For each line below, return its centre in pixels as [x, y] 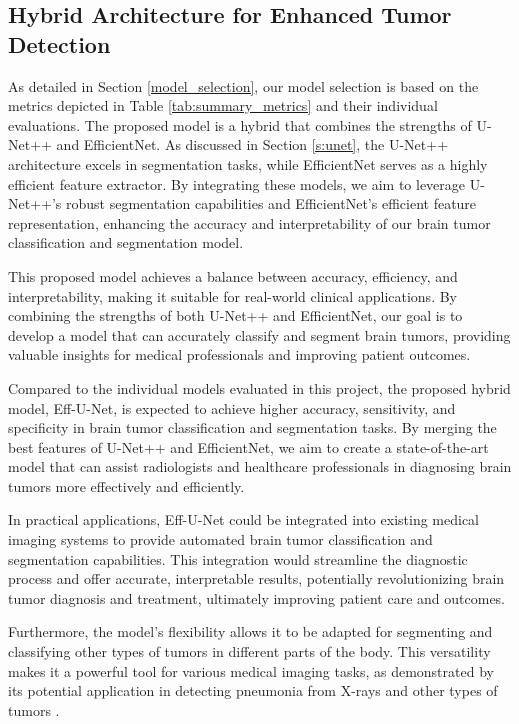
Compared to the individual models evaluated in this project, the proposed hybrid [259, 387]
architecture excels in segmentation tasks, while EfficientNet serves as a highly [248, 163]
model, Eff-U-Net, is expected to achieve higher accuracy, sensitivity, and [232, 407]
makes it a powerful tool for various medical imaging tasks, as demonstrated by [251, 670]
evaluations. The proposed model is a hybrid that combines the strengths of [240, 124]
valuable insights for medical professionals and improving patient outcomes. [239, 354]
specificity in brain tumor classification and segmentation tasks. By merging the [252, 427]
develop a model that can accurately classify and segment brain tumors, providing [259, 334]
